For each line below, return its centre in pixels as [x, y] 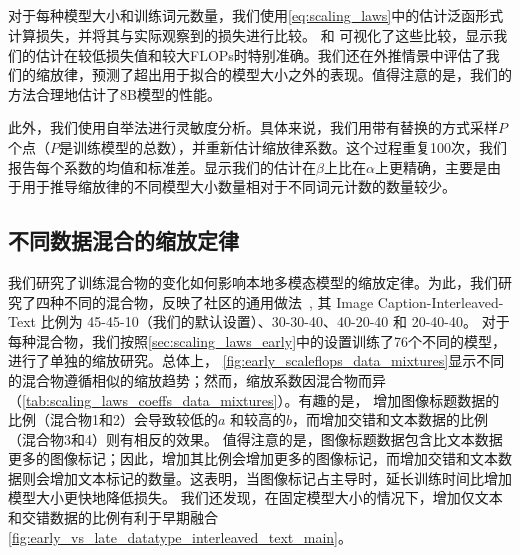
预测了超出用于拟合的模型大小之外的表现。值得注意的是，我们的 [301, 74]
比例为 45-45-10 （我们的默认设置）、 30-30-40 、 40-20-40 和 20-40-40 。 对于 [275, 321]
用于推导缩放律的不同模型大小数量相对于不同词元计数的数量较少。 [238, 186]
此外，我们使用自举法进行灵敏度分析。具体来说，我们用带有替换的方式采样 [253, 127]
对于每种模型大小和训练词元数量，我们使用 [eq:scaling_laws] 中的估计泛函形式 [256, 15]
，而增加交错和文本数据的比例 [390, 419]
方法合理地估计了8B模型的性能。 [114, 93]
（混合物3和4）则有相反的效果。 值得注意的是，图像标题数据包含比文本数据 [255, 438]
